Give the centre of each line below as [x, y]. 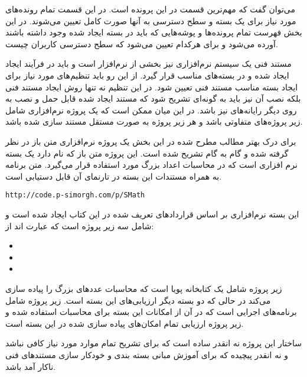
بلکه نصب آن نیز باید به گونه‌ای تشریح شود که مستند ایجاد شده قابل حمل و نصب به [153, 98]
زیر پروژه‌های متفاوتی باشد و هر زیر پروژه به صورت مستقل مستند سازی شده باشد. [154, 121]
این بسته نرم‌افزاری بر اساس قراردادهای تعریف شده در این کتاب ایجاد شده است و [152, 214]
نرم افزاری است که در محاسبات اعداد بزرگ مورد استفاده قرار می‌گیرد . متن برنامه [151, 165]
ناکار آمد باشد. [31, 366]
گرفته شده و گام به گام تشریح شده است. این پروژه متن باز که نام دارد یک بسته [147, 153]
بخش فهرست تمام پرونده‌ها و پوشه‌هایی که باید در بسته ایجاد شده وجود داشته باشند [154, 32]
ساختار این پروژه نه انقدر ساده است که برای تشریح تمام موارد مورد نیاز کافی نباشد [153, 343]
